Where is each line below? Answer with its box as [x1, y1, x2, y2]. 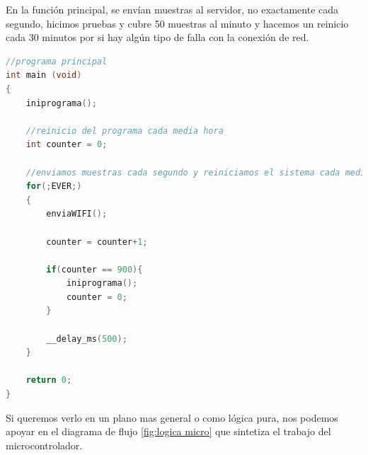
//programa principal [6, 56, 108, 67]
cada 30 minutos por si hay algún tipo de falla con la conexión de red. [6, 30, 309, 45]
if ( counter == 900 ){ [46, 264, 143, 275]
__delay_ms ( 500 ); [46, 333, 127, 344]
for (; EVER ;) [25, 181, 82, 192]
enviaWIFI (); [46, 209, 108, 219]
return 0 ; [25, 375, 72, 386]
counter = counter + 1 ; [46, 236, 148, 247]
